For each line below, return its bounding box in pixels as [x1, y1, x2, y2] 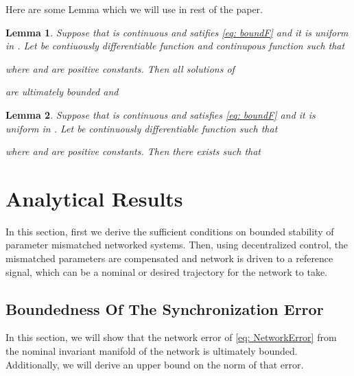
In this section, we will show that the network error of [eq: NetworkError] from [5, 330, 337, 344]
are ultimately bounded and [5, 84, 119, 99]
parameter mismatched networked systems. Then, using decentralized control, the [5, 237, 349, 252]
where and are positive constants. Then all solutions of [5, 61, 235, 75]
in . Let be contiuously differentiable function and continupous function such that [5, 38, 345, 53]
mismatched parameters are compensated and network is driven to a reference [5, 251, 333, 266]
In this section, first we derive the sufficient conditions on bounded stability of [5, 224, 334, 238]
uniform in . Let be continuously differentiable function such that [5, 121, 278, 135]
